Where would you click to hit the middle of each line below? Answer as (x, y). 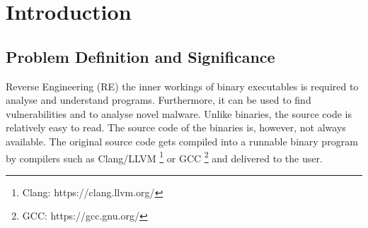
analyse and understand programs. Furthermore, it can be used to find (159, 100)
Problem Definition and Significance (140, 56)
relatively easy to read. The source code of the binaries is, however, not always (176, 127)
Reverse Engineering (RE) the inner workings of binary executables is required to (182, 86)
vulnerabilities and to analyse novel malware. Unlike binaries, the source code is (179, 113)
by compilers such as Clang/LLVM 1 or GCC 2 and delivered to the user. (164, 157)
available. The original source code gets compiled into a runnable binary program (182, 141)
